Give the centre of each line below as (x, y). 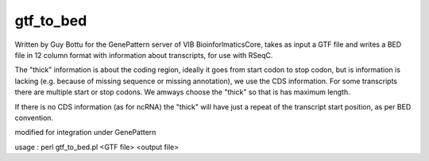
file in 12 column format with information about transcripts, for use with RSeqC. (144, 55)
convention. (34, 117)
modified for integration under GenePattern (85, 132)
